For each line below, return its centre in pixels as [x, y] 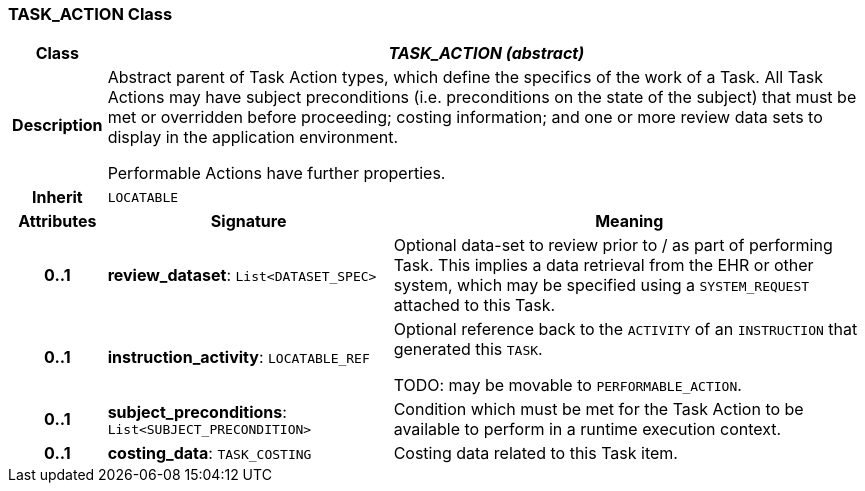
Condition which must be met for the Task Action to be [598, 409]
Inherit [57, 197]
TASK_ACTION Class [90, 14]
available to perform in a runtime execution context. [587, 429]
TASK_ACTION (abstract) [486, 53]
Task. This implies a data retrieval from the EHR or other [603, 265]
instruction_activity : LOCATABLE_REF [238, 357]
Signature [248, 221]
